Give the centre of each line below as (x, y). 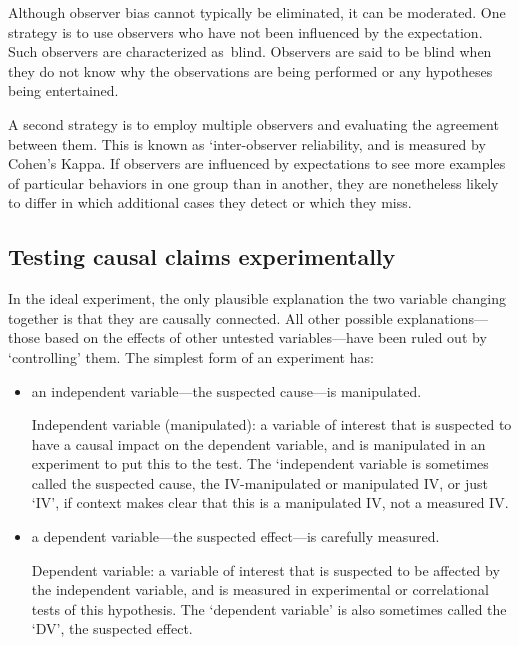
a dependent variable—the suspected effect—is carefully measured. (235, 536)
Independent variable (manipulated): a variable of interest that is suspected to (271, 424)
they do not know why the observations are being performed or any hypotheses (250, 70)
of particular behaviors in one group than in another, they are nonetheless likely (253, 182)
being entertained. (63, 90)
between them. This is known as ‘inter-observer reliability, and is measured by (247, 143)
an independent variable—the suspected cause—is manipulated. (226, 390)
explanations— (443, 317)
